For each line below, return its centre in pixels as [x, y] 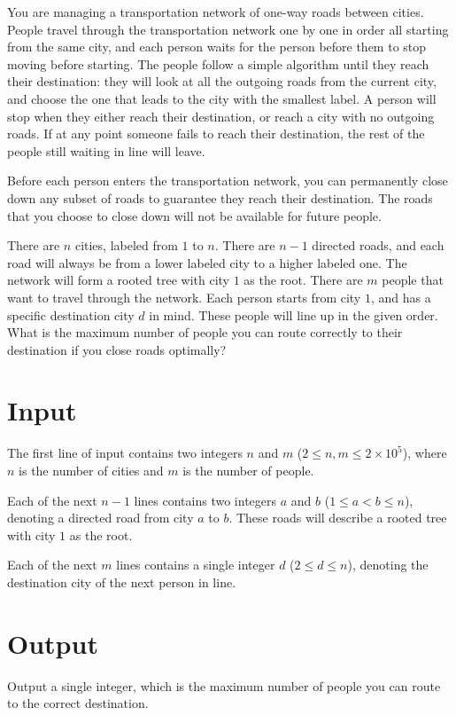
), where [425, 453]
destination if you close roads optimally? [117, 349]
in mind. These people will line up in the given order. [294, 314]
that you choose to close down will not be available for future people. [194, 215]
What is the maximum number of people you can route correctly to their [205, 332]
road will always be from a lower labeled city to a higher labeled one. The [207, 262]
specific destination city [71, 314]
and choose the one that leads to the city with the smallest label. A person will [222, 98]
